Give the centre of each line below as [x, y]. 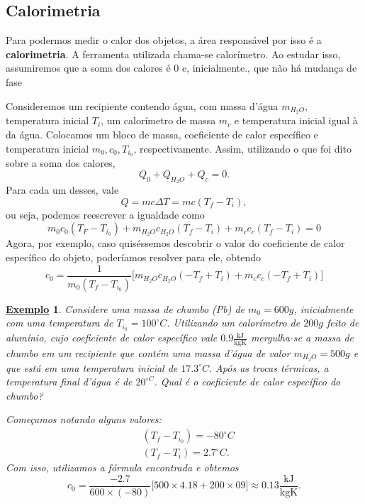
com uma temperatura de [60, 323]
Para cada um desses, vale [62, 190]
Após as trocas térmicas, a [272, 367]
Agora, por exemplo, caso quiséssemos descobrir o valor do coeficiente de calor [175, 243]
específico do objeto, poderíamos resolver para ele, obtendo [134, 257]
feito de [343, 323]
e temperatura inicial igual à [296, 120]
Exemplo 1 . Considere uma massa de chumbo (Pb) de [125, 308]
